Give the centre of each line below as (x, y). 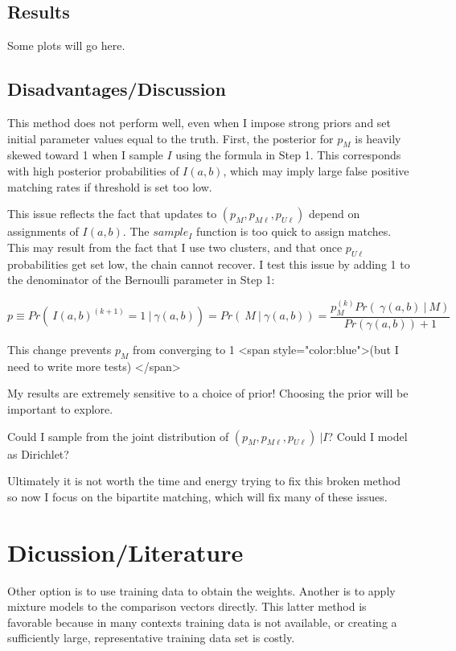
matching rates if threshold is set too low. (110, 186)
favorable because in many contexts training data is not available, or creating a (202, 622)
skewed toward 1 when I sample (85, 155)
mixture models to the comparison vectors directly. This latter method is (187, 606)
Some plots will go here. (66, 45)
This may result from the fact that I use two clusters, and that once (175, 247)
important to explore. (60, 409)
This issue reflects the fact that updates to (112, 214)
